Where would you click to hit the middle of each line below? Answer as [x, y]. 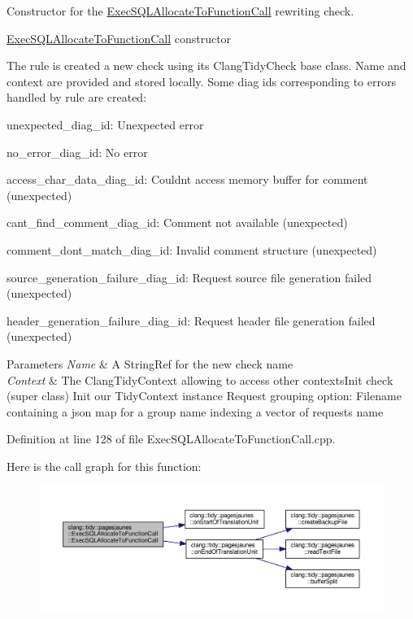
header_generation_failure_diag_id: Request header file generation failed [191, 320]
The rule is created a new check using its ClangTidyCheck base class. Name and [206, 65]
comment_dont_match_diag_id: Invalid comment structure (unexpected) [192, 249]
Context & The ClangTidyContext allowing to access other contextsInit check [200, 379]
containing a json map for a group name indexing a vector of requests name [195, 411]
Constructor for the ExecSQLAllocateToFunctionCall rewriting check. [180, 11]
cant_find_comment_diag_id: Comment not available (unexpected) [177, 222]
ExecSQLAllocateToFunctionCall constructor [119, 38]
